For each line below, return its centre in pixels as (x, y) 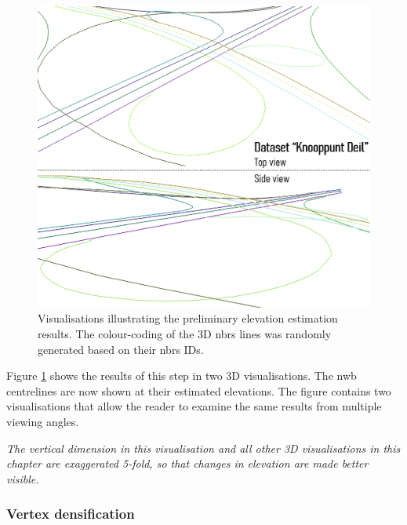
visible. (23, 478)
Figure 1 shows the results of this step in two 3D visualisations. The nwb (182, 376)
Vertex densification (71, 514)
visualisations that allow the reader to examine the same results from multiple (194, 406)
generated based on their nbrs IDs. (121, 349)
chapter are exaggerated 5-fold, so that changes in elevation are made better (187, 463)
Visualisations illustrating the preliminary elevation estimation (188, 318)
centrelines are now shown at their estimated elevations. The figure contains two (199, 390)
